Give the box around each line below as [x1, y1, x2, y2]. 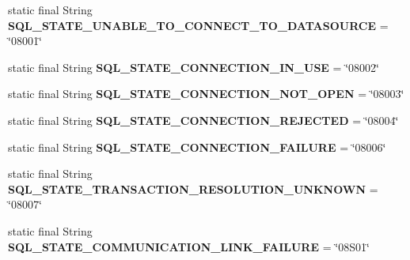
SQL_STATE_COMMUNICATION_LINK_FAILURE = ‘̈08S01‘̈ [8, 238, 370, 254]
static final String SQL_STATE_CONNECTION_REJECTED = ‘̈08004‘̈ [8, 111, 399, 128]
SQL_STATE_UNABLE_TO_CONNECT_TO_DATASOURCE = [8, 17, 389, 33]
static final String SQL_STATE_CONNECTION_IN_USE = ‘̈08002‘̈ [8, 58, 379, 75]
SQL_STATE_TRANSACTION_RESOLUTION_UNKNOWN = [8, 180, 378, 197]
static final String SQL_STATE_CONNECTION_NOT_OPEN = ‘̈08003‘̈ [8, 85, 404, 102]
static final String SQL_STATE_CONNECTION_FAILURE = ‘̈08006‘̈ [8, 138, 386, 155]
